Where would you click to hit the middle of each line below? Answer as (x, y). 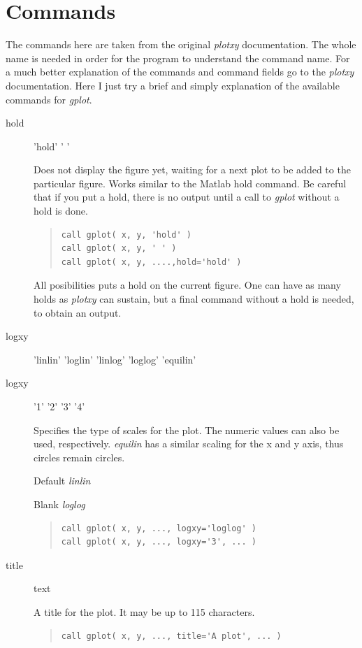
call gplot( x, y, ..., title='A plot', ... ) (171, 636)
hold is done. (61, 211)
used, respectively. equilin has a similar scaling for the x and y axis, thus (189, 444)
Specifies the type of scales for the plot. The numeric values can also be (187, 430)
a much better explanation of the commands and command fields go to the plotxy (180, 72)
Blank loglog (59, 504)
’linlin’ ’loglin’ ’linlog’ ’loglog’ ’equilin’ (115, 359)
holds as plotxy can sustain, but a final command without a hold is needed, (194, 299)
